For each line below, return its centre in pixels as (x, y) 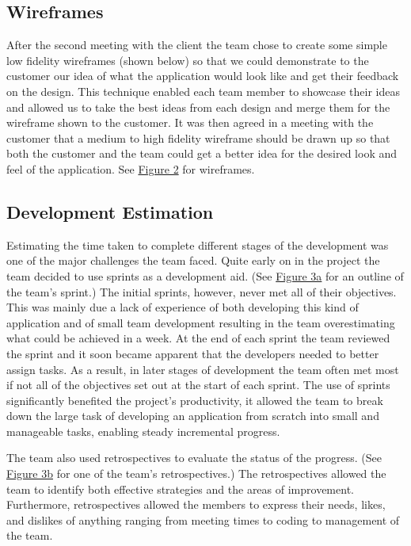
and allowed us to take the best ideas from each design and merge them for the (198, 107)
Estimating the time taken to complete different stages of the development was (198, 244)
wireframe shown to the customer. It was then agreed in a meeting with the (190, 122)
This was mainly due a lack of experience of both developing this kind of (183, 307)
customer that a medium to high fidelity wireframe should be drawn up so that (198, 137)
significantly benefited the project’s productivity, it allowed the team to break (195, 400)
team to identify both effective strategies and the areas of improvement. (180, 489)
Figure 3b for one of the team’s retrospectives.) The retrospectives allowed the (196, 473)
